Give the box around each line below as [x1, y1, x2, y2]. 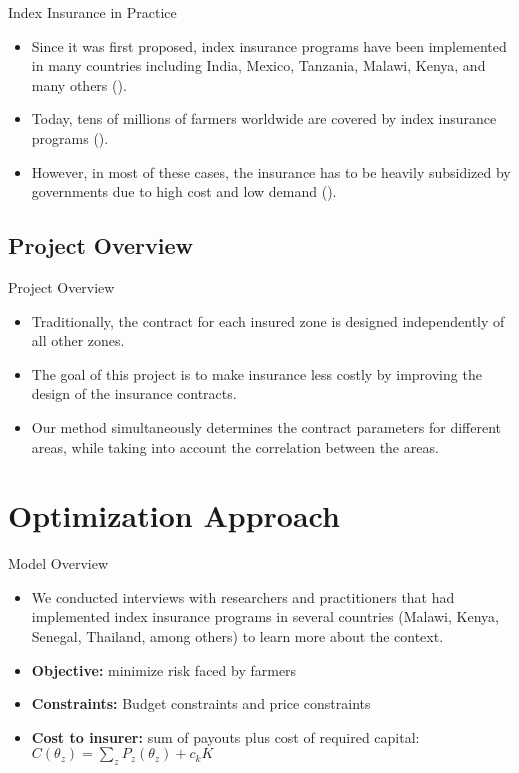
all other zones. [31, 330, 125, 351]
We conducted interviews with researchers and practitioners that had [31, 586, 455, 607]
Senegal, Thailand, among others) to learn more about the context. [31, 626, 444, 647]
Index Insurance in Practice [8, 2, 177, 22]
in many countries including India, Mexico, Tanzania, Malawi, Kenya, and [31, 55, 486, 76]
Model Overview [8, 553, 108, 574]
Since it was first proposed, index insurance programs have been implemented [31, 35, 507, 56]
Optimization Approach [8, 495, 340, 536]
